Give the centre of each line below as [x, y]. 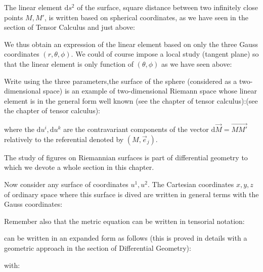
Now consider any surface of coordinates [66, 184]
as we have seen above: [196, 63]
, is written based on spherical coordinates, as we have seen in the [146, 17]
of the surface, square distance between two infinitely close [167, 7]
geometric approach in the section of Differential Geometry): [98, 247]
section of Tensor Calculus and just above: [70, 27]
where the [19, 129]
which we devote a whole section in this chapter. [79, 167]
